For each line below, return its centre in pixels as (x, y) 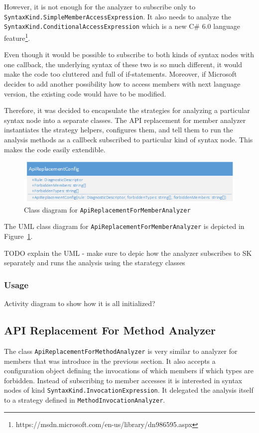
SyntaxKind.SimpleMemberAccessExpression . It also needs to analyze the (118, 16)
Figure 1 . (18, 236)
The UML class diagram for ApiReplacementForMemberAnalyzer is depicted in (124, 226)
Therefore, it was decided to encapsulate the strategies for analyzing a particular (127, 110)
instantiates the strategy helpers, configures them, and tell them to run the (119, 130)
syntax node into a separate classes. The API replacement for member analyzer (125, 120)
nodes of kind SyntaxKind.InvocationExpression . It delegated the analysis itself (129, 390)
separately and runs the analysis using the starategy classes (95, 263)
